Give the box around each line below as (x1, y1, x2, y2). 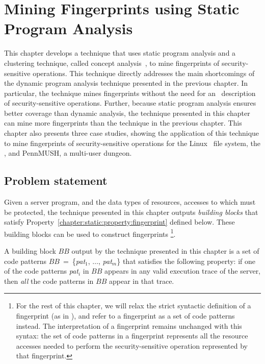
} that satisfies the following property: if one (117, 255, 256, 266)
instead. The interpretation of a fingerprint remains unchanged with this (16, 320, 242, 331)
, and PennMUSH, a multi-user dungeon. (4, 148, 132, 158)
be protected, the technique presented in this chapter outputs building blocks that (4, 206, 258, 217)
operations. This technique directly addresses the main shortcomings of (33, 67, 255, 78)
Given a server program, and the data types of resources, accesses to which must (4, 197, 256, 207)
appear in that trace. (109, 275, 174, 286)
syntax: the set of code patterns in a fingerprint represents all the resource (16, 330, 248, 341)
